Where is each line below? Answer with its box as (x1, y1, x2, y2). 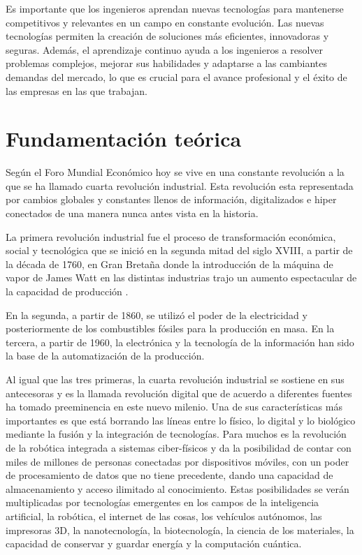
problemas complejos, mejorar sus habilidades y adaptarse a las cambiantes (6, 56, 328, 71)
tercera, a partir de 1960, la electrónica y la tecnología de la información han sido (6, 334, 354, 349)
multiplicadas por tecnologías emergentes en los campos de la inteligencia (6, 495, 319, 510)
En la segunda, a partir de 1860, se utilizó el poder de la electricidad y (6, 307, 307, 322)
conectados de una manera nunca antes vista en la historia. (6, 206, 259, 221)
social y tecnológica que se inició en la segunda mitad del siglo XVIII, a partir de (6, 243, 353, 258)
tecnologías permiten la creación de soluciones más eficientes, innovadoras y (6, 29, 329, 43)
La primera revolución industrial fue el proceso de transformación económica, (6, 229, 336, 244)
